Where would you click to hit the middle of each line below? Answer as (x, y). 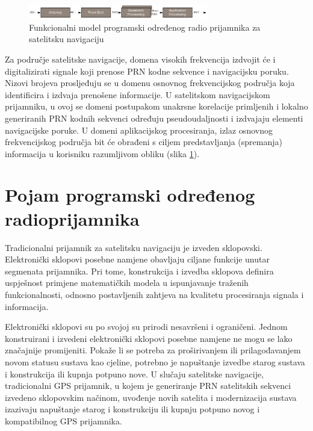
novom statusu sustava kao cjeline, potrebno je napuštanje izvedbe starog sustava (155, 361)
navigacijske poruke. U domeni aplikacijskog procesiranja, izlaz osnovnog (139, 130)
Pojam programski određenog (130, 195)
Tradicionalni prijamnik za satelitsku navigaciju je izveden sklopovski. (134, 247)
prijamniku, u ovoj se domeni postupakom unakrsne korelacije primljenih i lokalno (156, 106)
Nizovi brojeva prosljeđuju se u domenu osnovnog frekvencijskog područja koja (150, 83)
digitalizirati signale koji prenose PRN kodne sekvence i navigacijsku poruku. (147, 71)
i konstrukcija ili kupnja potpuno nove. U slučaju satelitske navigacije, (135, 374)
